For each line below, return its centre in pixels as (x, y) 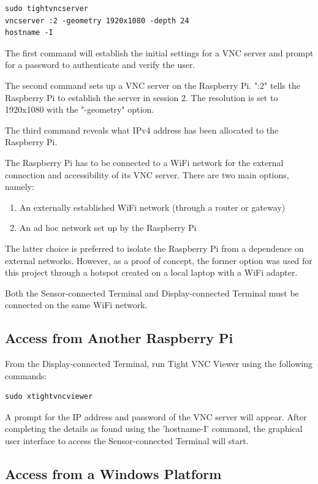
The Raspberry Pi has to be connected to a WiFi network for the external (144, 162)
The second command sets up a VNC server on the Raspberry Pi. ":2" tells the (153, 85)
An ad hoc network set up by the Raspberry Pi (108, 228)
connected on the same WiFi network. (76, 305)
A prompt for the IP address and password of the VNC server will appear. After (156, 416)
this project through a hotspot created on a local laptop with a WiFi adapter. (151, 272)
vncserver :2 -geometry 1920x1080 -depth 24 (97, 21)
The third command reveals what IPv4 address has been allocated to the (142, 130)
